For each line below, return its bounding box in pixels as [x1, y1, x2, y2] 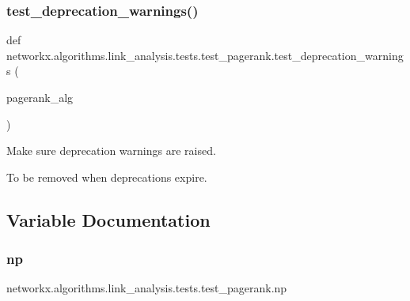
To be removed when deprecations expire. [6, 168, 207, 185]
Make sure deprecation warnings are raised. [6, 142, 216, 159]
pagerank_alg [6, 89, 74, 105]
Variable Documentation [6, 207, 211, 231]
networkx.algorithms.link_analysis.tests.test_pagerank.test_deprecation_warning [6, 47, 404, 63]
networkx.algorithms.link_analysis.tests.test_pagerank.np [6, 280, 287, 296]
